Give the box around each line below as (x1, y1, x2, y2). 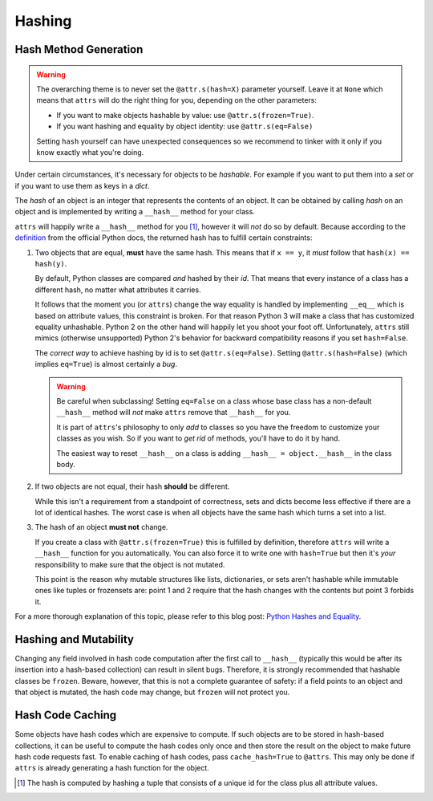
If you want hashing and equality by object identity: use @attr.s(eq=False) (56, 121, 314, 132)
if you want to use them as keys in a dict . (14, 181, 150, 190)
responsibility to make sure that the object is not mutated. (34, 559, 225, 569)
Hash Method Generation (14, 43, 144, 56)
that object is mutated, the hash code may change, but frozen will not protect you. (14, 687, 290, 697)
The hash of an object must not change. (34, 522, 168, 532)
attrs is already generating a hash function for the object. (14, 763, 210, 773)
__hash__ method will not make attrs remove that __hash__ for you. (56, 408, 291, 417)
